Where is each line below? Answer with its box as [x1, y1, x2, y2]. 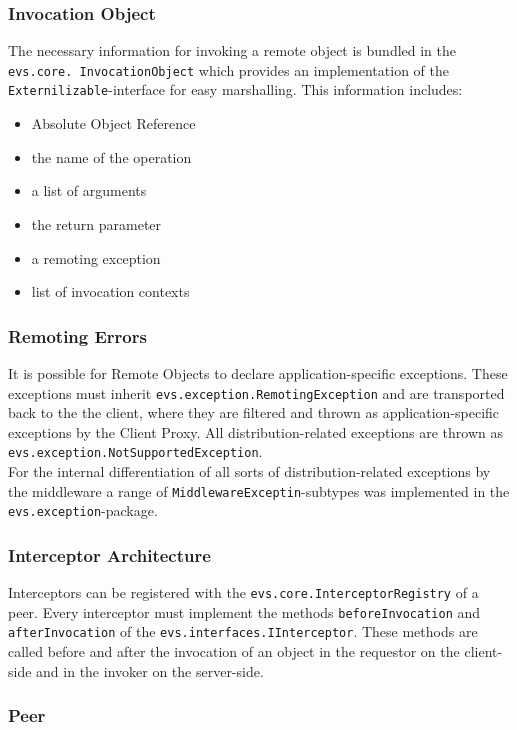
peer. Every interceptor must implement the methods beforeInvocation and [8, 601, 481, 622]
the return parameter [31, 213, 162, 234]
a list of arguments [31, 180, 147, 201]
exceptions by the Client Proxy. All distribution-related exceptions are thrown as [8, 421, 503, 442]
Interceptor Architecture [8, 542, 211, 567]
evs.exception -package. [8, 500, 158, 521]
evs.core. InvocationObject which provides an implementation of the [8, 59, 449, 80]
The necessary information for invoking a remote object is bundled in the [8, 40, 457, 61]
